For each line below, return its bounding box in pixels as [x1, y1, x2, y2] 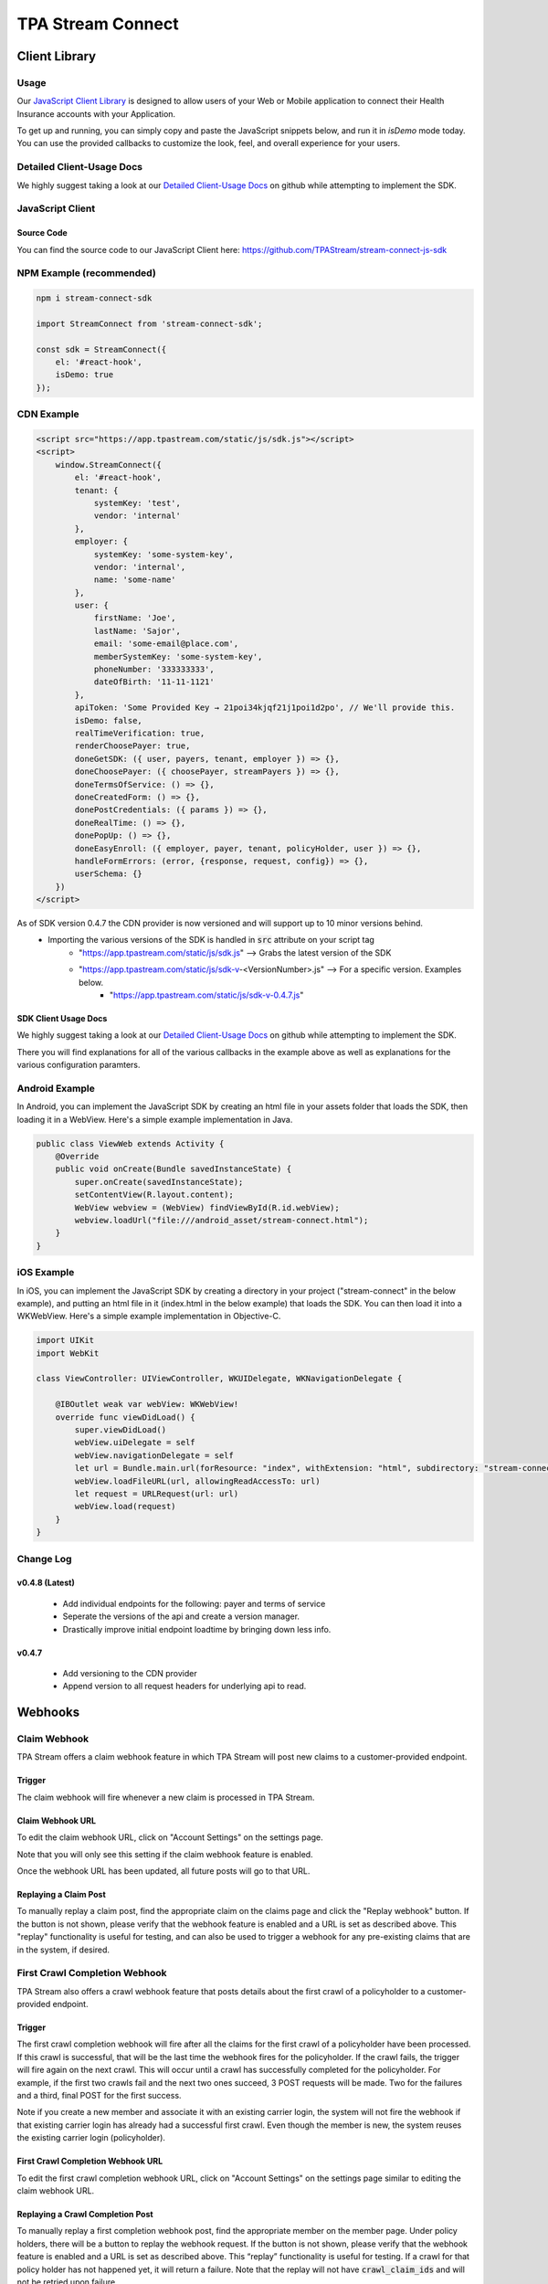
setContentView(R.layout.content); [74, 1190, 235, 1200]
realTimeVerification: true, [74, 727, 205, 738]
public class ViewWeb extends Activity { [36, 1138, 225, 1148]
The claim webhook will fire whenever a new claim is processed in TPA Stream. [16, 1792, 315, 1803]
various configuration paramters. [16, 1060, 141, 1071]
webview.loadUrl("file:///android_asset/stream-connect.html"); [74, 1215, 369, 1226]
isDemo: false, [74, 715, 143, 725]
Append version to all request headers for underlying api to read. [62, 1681, 307, 1692]
